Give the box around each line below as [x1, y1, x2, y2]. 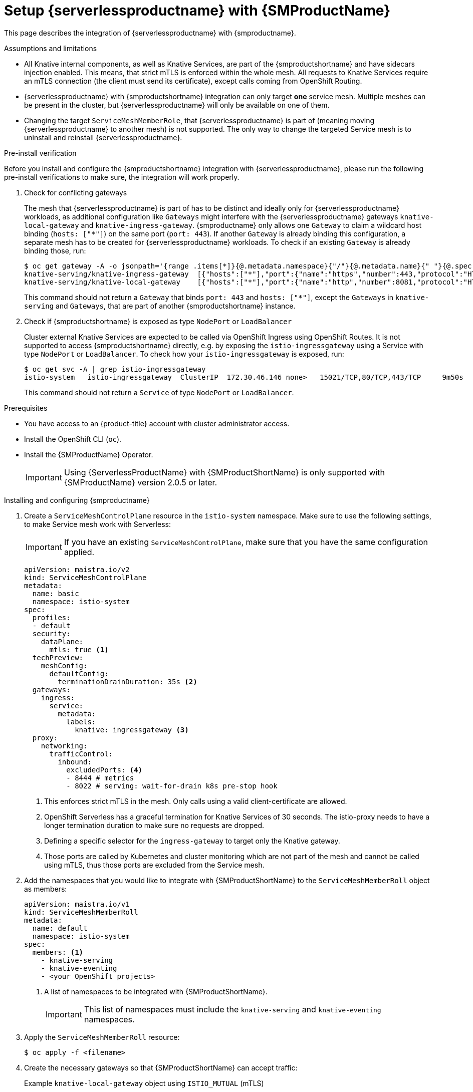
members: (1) [32, 948, 84, 956]
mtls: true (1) [49, 645, 109, 654]
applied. [64, 547, 95, 557]
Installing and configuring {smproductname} [4, 495, 150, 504]
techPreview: [32, 653, 84, 662]
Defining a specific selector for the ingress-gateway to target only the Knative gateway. [44, 836, 340, 845]
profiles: [32, 613, 71, 622]
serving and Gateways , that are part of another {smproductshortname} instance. [24, 301, 296, 310]
